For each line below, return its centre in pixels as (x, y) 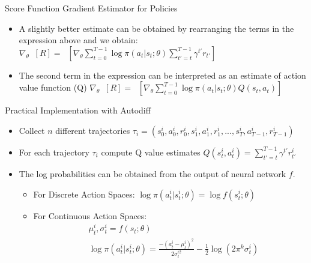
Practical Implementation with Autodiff (78, 110)
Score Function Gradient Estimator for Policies (91, 8)
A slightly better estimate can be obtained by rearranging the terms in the (156, 28)
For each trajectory (54, 152)
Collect (32, 130)
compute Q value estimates (151, 152)
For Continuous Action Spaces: (90, 215)
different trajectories (93, 130)
